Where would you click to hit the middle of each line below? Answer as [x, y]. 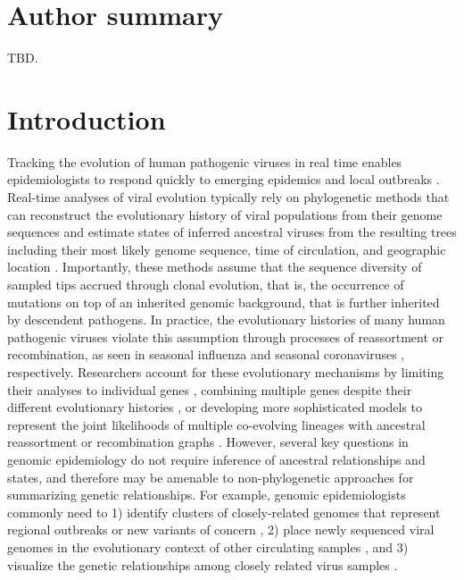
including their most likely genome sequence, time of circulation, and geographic [227, 249]
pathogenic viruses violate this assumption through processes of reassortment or [226, 336]
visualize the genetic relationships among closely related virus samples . [203, 564]
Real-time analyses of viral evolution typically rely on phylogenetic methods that [228, 197]
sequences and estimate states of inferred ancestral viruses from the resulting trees [232, 232]
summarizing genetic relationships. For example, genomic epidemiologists [207, 495]
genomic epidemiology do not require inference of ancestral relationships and [216, 459]
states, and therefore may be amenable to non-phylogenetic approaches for [211, 477]
